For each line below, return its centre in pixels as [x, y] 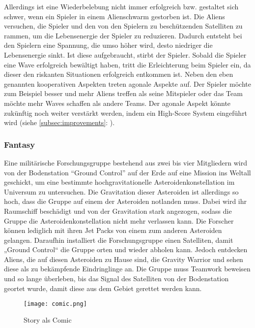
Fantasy [20, 144]
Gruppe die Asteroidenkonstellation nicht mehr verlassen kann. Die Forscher [119, 220]
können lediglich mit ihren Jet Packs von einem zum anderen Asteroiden [113, 230]
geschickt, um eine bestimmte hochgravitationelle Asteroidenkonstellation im [119, 182]
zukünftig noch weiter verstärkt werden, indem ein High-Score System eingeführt [126, 113]
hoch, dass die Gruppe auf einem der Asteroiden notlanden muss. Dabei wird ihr [126, 201]
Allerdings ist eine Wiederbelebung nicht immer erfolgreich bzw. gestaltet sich [121, 6]
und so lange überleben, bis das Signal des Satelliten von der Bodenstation [116, 279]
